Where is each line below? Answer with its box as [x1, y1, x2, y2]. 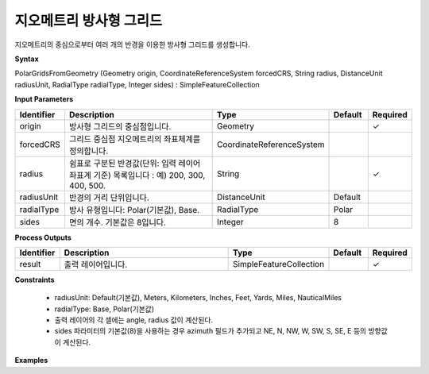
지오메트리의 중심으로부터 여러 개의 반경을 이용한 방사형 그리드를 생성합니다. [14, 40, 250, 49]
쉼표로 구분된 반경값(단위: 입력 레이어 [68, 157, 201, 168]
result [19, 258, 41, 269]
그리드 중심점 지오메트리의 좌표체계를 [68, 133, 201, 145]
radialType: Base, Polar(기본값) [54, 304, 155, 314]
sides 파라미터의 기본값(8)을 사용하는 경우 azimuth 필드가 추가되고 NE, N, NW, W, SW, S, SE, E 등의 [54, 326, 367, 336]
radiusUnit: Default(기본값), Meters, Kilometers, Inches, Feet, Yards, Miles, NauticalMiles [54, 293, 342, 303]
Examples [14, 356, 48, 365]
